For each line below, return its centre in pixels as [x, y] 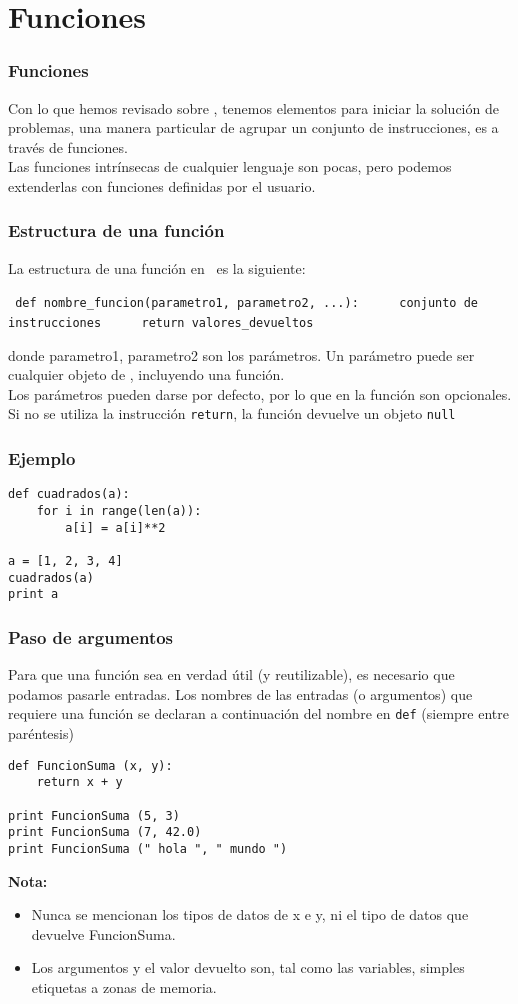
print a [33, 594]
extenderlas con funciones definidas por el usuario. [162, 185]
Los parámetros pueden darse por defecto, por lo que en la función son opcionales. [260, 393]
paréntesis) [41, 733]
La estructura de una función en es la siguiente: [157, 267]
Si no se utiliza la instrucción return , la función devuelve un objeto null [232, 413]
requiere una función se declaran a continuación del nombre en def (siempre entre [258, 713]
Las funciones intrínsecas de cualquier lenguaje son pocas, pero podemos [230, 166]
